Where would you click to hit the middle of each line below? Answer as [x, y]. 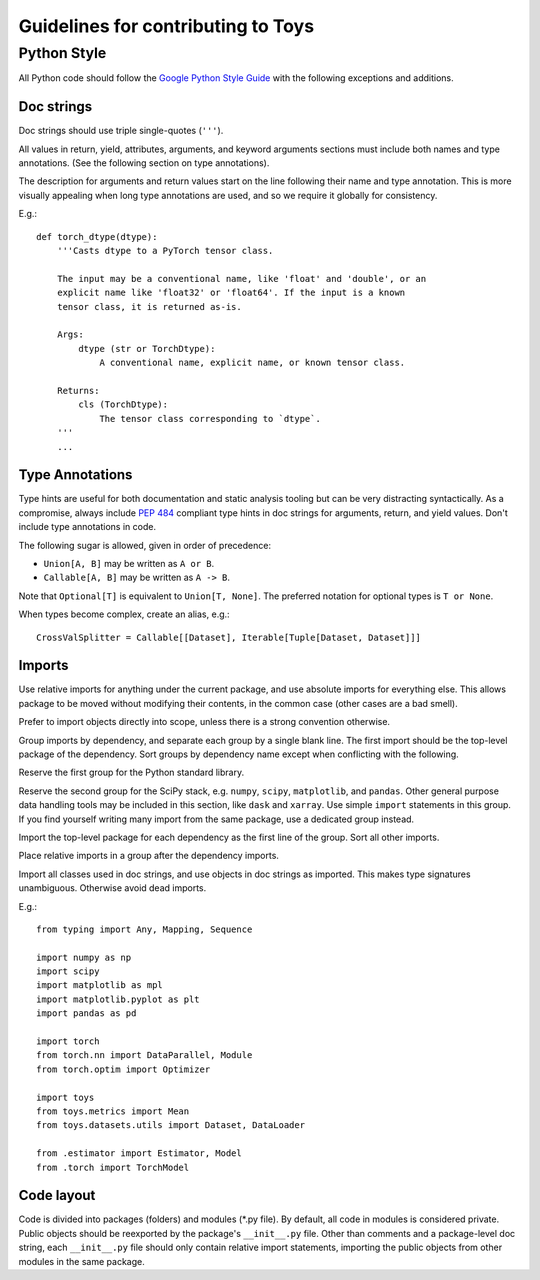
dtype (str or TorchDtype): [147, 348]
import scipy [68, 971]
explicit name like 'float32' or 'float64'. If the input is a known [231, 293]
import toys [65, 1097]
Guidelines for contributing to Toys [166, 26]
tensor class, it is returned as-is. [149, 306]
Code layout [57, 1195]
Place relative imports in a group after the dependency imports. [149, 856]
